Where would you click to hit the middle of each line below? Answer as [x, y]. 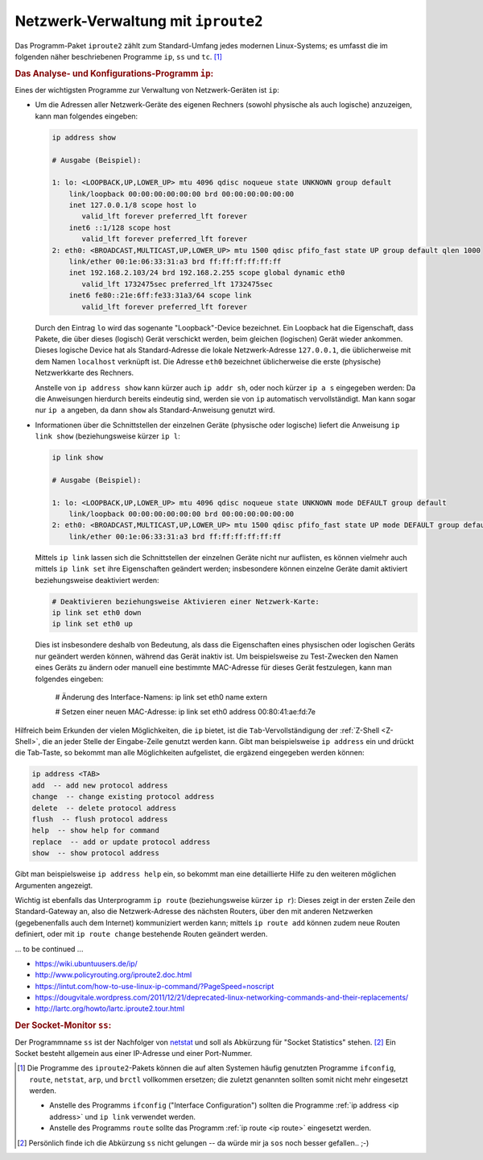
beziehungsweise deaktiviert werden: [97, 580]
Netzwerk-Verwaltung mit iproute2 [139, 21]
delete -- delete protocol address [104, 808]
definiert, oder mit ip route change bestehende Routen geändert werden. [141, 934]
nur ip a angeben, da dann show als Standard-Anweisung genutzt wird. [155, 410]
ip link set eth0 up [92, 624]
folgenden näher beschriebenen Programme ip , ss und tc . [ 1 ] [119, 56]
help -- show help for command [96, 831]
